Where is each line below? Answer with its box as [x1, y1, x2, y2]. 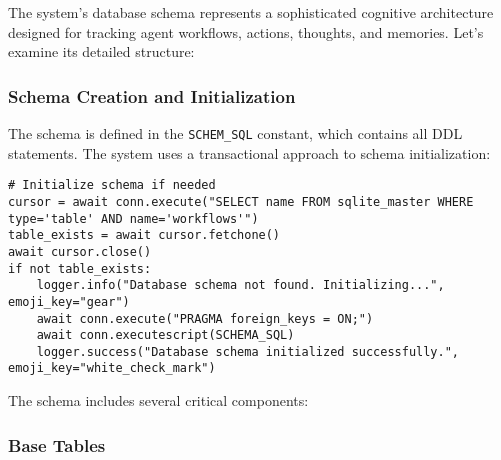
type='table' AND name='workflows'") [8, 211, 259, 226]
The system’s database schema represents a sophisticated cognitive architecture [8, 2, 494, 22]
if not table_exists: [8, 261, 152, 276]
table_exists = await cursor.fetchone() [8, 228, 281, 243]
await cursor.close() [8, 244, 152, 259]
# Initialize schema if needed [8, 178, 216, 193]
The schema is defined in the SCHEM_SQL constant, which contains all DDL [8, 123, 463, 143]
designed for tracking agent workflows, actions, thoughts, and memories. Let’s [8, 21, 484, 42]
